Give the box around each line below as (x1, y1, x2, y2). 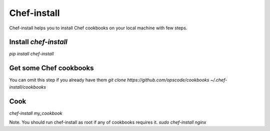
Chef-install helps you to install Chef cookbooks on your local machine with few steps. (9, 25, 187, 31)
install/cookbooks (9, 84, 46, 90)
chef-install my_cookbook (9, 110, 62, 116)
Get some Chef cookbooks (9, 64, 94, 72)
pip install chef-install (9, 51, 54, 57)
